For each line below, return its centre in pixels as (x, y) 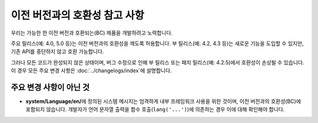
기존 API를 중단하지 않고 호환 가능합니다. (57, 52)
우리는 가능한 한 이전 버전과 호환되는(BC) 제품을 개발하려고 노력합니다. (92, 33)
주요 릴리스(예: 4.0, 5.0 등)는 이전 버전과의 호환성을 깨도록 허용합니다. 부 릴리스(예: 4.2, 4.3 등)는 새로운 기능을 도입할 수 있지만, (158, 43)
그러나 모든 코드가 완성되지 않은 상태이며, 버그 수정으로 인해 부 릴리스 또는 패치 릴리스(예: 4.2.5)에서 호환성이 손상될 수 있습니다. (158, 62)
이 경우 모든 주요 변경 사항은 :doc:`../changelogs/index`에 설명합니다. (91, 71)
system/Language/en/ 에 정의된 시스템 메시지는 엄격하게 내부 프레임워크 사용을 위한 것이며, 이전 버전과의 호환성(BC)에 (163, 101)
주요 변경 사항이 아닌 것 (50, 87)
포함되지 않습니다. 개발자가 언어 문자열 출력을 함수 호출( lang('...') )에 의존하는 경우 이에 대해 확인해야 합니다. (155, 110)
